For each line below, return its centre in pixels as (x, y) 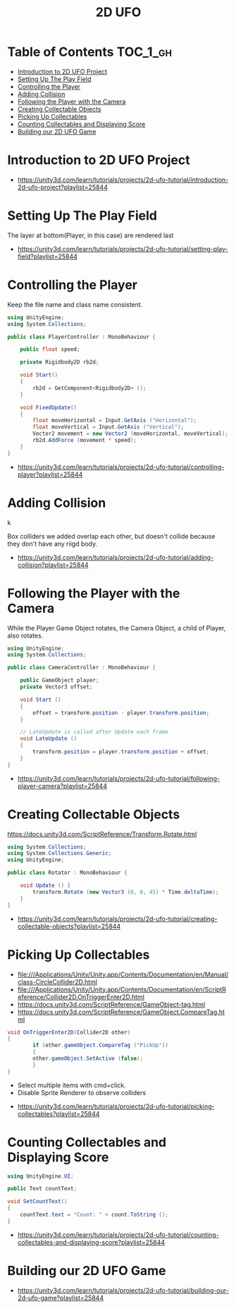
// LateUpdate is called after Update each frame (94, 732)
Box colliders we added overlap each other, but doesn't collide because (111, 536)
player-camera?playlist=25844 (62, 786)
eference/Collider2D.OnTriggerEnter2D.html (81, 997)
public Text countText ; (42, 1189)
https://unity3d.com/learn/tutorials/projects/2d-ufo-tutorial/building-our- (123, 1290)
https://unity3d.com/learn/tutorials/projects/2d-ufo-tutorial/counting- (118, 1235)
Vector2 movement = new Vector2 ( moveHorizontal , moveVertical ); (131, 434)
